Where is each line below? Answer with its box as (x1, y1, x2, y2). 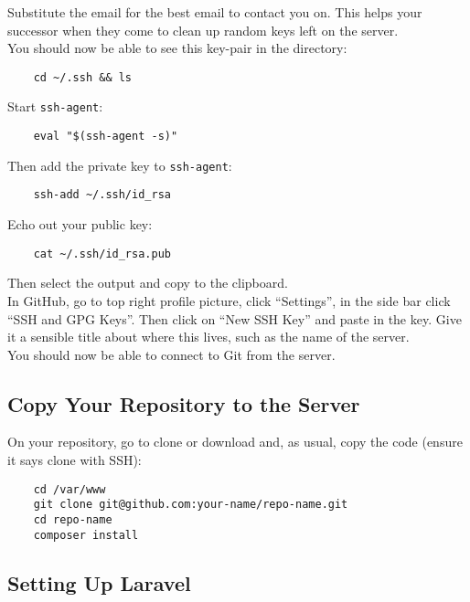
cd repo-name (33, 512, 112, 526)
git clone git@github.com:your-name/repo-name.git (33, 498, 348, 512)
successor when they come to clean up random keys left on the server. (7, 20, 399, 39)
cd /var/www (33, 482, 106, 496)
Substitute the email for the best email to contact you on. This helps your (7, 3, 422, 21)
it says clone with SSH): (7, 450, 142, 470)
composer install (33, 528, 139, 542)
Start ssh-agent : (7, 97, 103, 116)
